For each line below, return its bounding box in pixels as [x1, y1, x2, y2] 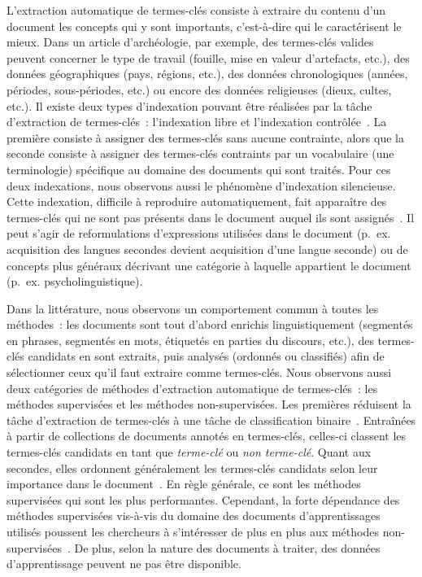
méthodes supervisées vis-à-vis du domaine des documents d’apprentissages [7, 507, 381, 524]
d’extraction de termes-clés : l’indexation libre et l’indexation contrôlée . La [7, 113, 387, 130]
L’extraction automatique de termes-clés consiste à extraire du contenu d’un [7, 2, 386, 18]
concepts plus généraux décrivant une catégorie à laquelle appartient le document [7, 256, 411, 273]
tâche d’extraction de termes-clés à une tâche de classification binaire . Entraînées [7, 411, 416, 428]
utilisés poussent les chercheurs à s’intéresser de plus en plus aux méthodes [7, 523, 379, 540]
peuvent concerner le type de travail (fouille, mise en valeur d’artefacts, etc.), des [7, 49, 410, 66]
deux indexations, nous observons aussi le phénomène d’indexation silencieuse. [7, 177, 396, 194]
